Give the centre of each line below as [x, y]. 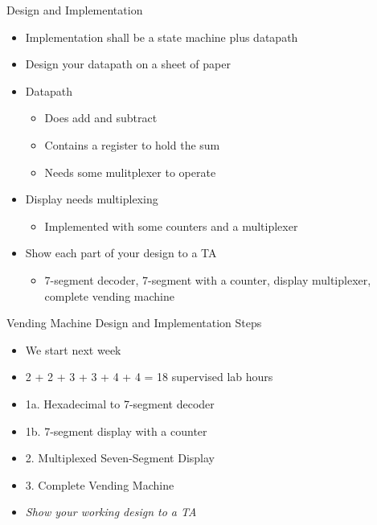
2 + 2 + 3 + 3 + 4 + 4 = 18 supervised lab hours [149, 377]
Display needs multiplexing [92, 199]
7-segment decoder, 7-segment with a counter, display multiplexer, [208, 279]
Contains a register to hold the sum [132, 144]
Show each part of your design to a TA [121, 253]
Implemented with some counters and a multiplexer [171, 226]
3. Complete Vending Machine [100, 484]
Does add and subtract [101, 118]
